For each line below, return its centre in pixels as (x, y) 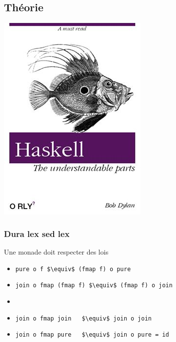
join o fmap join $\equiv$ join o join (83, 318)
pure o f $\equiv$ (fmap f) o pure (73, 269)
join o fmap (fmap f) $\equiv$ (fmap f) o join (94, 286)
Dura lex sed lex (37, 233)
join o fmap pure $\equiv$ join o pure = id (92, 335)
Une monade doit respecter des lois (56, 252)
